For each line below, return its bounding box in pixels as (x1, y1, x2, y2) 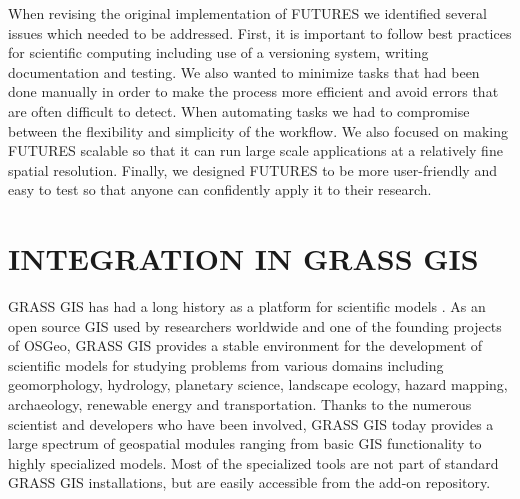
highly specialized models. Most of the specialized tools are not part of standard (8, 452, 499, 473)
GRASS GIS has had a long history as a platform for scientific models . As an (8, 296, 486, 317)
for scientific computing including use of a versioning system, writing (8, 42, 429, 63)
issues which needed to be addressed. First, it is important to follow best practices (8, 22, 512, 43)
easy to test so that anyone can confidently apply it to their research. (8, 179, 432, 200)
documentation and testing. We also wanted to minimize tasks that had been (8, 61, 480, 82)
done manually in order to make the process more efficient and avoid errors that (8, 81, 499, 102)
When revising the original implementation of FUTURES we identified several (8, 3, 487, 23)
